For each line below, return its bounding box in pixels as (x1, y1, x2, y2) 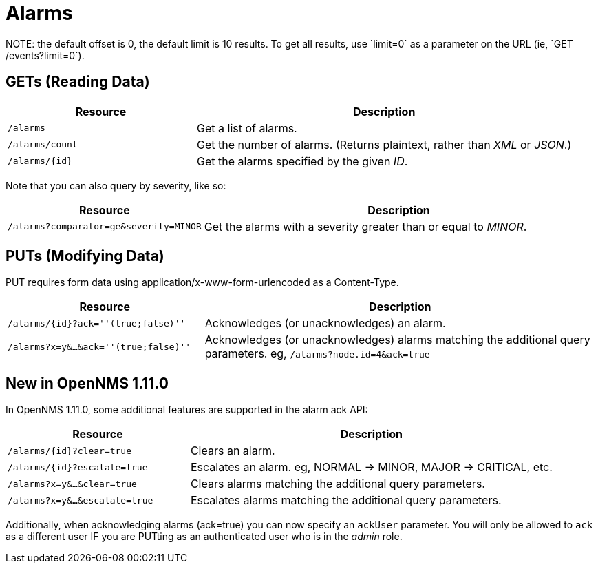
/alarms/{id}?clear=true (8, 445, 132, 456)
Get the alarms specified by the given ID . (197, 154, 408, 168)
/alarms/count (8, 139, 78, 150)
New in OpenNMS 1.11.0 (6, 374, 169, 392)
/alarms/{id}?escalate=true (8, 462, 148, 473)
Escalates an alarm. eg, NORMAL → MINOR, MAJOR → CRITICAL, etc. (190, 460, 553, 475)
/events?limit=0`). (6, 49, 85, 61)
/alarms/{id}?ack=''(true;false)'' (8, 318, 186, 329)
